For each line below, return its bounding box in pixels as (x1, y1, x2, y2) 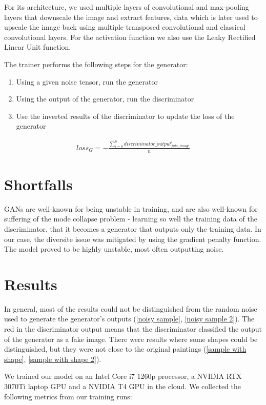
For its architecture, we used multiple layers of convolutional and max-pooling (4, 2, 249, 12)
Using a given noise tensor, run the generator (16, 76, 158, 87)
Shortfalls (4, 173, 73, 194)
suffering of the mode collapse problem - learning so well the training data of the (4, 213, 257, 224)
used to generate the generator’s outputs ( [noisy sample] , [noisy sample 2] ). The (4, 313, 255, 324)
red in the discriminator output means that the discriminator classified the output (4, 323, 262, 334)
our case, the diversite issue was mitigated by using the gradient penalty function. (4, 233, 261, 244)
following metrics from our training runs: (4, 391, 132, 401)
